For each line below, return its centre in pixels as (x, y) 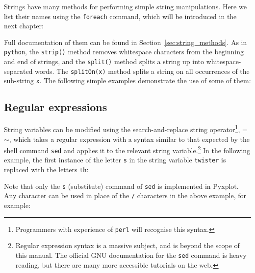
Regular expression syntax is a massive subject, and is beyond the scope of (127, 245)
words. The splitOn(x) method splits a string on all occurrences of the (142, 71)
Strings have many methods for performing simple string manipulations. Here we (125, 6)
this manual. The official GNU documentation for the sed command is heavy (131, 255)
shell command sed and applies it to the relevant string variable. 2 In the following (127, 149)
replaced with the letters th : (46, 170)
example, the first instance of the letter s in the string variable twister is (115, 160)
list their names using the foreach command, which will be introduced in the (120, 16)
